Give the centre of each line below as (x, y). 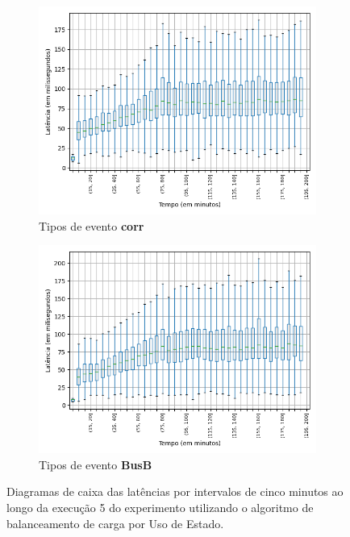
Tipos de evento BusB (96, 464)
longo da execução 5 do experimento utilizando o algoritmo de (160, 507)
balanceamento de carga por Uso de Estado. (115, 523)
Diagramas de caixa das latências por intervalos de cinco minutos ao (175, 491)
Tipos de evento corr (92, 225)
